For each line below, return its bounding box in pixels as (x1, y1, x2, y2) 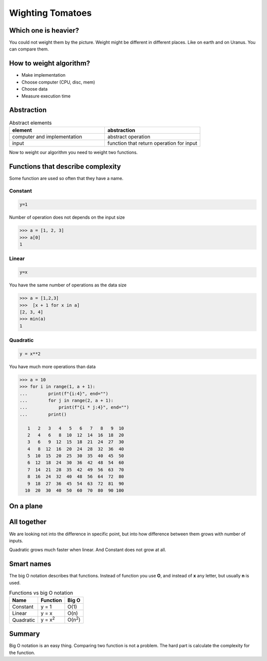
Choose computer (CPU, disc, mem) (21, 79, 95, 85)
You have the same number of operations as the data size (9, 282, 127, 288)
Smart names (9, 560, 51, 568)
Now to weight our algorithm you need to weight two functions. (9, 149, 138, 155)
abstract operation (107, 133, 151, 140)
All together (9, 518, 47, 526)
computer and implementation (12, 133, 83, 140)
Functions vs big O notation (9, 589, 74, 596)
